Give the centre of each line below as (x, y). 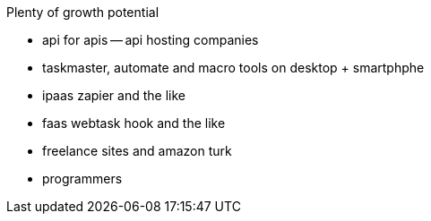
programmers (82, 178)
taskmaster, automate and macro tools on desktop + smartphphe (233, 68)
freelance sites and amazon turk (137, 151)
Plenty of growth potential (83, 12)
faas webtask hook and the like (134, 123)
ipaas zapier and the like (114, 95)
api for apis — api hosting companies (151, 40)
